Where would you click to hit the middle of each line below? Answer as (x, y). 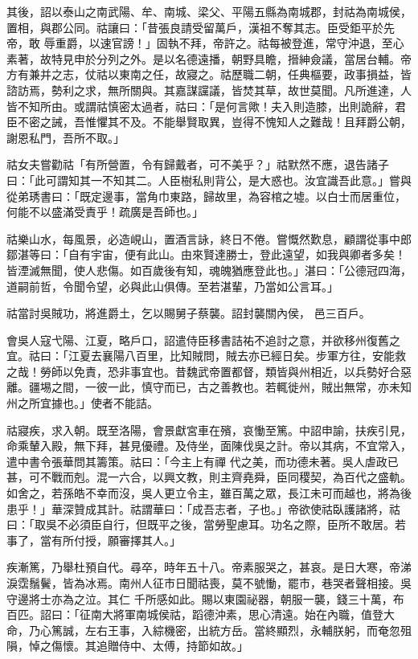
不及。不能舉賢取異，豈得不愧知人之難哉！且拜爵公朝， (265, 122)
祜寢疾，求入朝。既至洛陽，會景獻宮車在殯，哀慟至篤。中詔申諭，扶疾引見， (209, 430)
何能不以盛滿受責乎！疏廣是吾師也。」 (105, 212)
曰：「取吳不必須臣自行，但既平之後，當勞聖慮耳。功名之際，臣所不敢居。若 (206, 524)
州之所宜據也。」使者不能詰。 (82, 403)
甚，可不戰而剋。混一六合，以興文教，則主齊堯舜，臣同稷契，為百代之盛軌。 (209, 477)
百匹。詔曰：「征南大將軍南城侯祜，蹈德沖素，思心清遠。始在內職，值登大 (201, 614)
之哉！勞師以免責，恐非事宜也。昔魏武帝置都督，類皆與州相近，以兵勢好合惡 (209, 371)
